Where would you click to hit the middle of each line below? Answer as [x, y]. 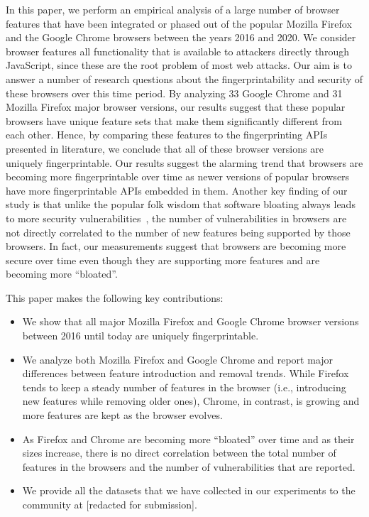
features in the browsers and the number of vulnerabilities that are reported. [189, 466]
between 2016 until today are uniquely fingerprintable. [141, 336]
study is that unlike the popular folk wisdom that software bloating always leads [181, 204]
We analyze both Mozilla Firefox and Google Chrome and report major [178, 359]
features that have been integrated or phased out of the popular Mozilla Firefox [179, 23]
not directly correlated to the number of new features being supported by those [178, 232]
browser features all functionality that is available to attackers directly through [177, 51]
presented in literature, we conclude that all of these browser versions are [165, 148]
